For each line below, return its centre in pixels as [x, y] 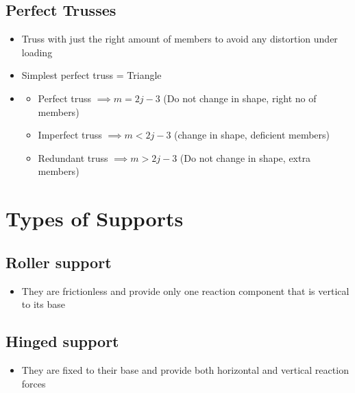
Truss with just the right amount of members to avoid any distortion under [180, 39]
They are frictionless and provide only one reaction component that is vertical [185, 290]
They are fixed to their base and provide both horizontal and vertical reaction [185, 369]
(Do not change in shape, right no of [240, 98]
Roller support [59, 262]
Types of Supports [95, 218]
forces [34, 383]
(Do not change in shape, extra [245, 157]
